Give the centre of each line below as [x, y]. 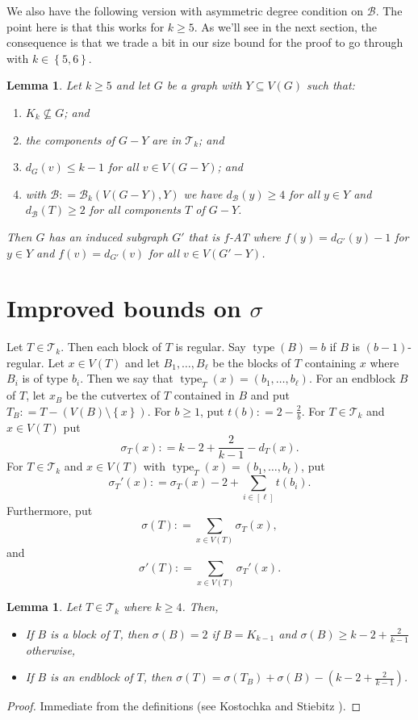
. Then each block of [111, 347]
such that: [331, 85]
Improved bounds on [124, 308]
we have [203, 193]
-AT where [255, 236]
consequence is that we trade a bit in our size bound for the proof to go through [205, 42]
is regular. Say [211, 347]
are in [167, 139]
